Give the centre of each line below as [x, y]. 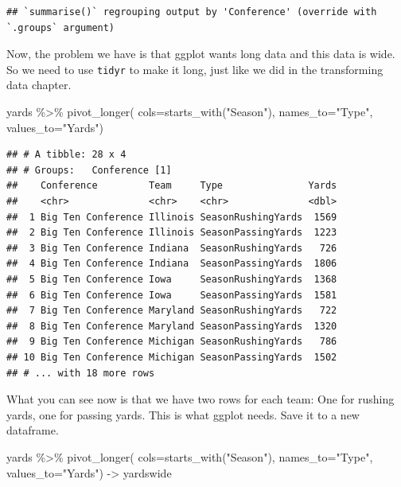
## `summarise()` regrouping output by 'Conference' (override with [192, 12]
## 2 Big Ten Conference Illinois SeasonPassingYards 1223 [172, 233]
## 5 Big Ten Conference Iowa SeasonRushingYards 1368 [172, 279]
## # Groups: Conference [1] [89, 170]
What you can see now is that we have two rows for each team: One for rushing [200, 399]
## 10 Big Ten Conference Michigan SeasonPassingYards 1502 [172, 357]
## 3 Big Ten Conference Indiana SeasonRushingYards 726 [172, 248]
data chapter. [39, 85]
